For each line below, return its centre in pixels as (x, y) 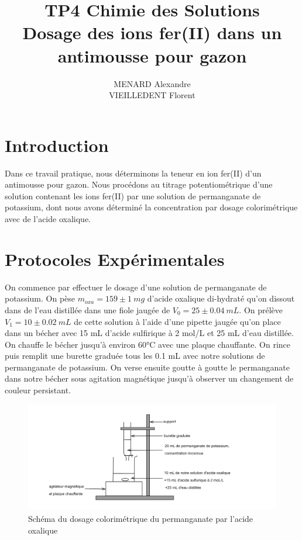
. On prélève (261, 309)
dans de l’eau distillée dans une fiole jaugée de (87, 309)
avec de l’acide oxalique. (48, 219)
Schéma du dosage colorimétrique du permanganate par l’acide (141, 519)
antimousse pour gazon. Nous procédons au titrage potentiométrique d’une (139, 184)
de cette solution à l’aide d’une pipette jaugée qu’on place (177, 321)
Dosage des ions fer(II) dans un (152, 32)
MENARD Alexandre (152, 83)
